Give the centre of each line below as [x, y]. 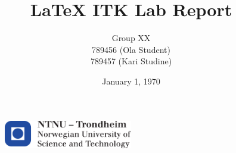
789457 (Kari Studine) [131, 61]
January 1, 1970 [131, 81]
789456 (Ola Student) [131, 49]
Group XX [131, 38]
